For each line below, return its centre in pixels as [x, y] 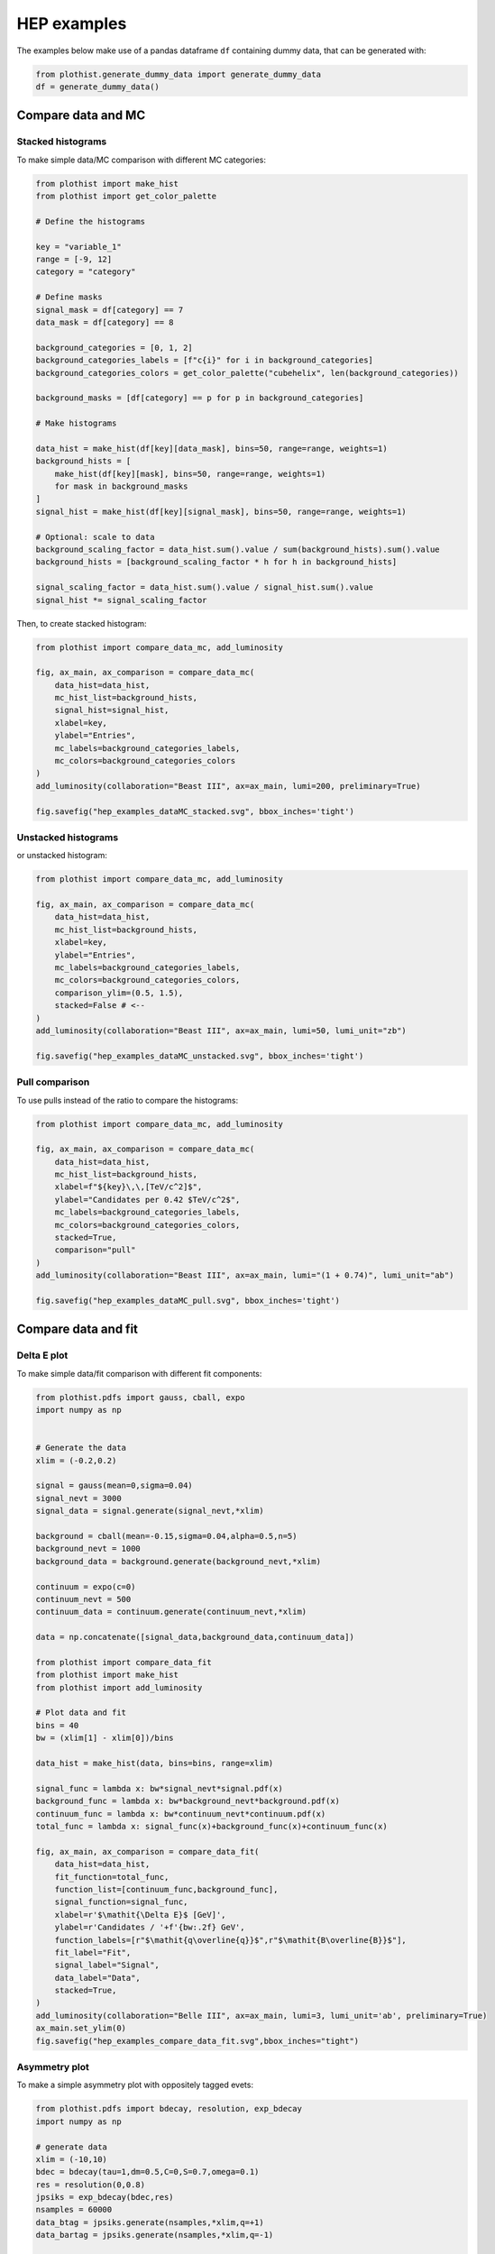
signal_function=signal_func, [121, 1902]
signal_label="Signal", [107, 1965]
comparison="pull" [95, 1250]
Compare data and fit [78, 1329]
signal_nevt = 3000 [78, 1498]
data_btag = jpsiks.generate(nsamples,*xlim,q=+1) [150, 2222]
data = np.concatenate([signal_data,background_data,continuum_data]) [195, 1637]
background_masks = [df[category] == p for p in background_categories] [200, 398]
